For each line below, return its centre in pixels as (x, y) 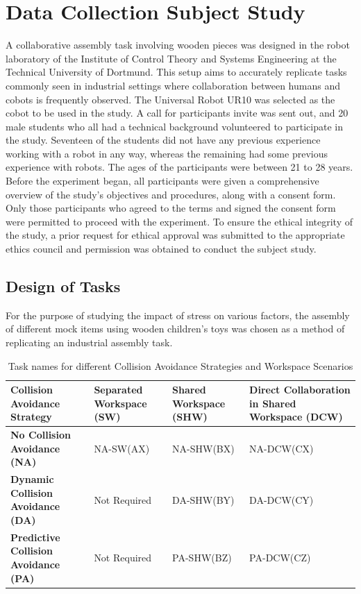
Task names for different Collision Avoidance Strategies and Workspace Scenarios (180, 365)
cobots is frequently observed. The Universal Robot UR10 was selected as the (170, 99)
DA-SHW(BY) (203, 499)
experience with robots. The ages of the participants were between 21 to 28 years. (179, 167)
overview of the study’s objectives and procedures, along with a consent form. (171, 194)
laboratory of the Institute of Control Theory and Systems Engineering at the (171, 58)
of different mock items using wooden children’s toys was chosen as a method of (175, 329)
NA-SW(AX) (122, 448)
